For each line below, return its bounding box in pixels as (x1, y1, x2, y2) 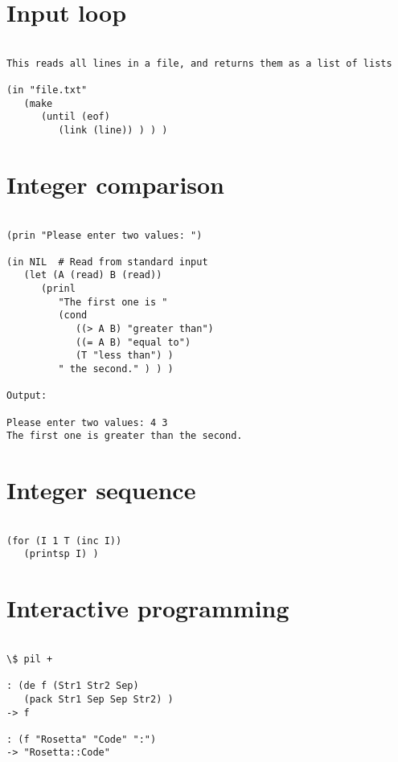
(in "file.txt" (6, 84, 88, 96)
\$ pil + (6, 653, 53, 665)
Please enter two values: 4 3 (6, 416, 168, 428)
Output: (6, 390, 47, 402)
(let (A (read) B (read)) (23, 269, 162, 281)
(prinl (40, 283, 76, 295)
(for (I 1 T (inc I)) (6, 535, 122, 547)
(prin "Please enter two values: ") (6, 229, 203, 241)
